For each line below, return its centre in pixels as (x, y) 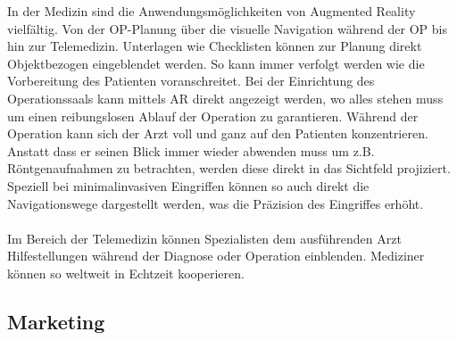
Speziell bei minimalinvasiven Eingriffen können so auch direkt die (188, 185)
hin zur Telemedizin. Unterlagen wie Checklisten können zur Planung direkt (215, 46)
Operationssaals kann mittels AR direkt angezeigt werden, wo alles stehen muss (225, 98)
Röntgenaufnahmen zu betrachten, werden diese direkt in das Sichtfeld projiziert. (229, 168)
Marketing (56, 321)
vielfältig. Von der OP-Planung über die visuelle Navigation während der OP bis (227, 28)
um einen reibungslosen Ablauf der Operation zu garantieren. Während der (213, 116)
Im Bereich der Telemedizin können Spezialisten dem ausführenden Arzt (204, 238)
